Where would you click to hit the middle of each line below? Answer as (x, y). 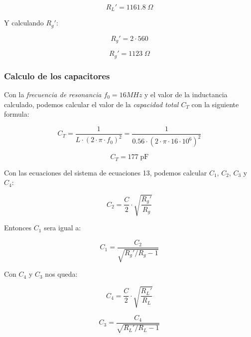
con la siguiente (215, 104)
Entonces (18, 228)
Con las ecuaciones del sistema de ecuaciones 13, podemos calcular (106, 172)
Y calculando (24, 23)
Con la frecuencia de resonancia (53, 94)
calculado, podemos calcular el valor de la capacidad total (91, 104)
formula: (17, 114)
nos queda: (61, 274)
